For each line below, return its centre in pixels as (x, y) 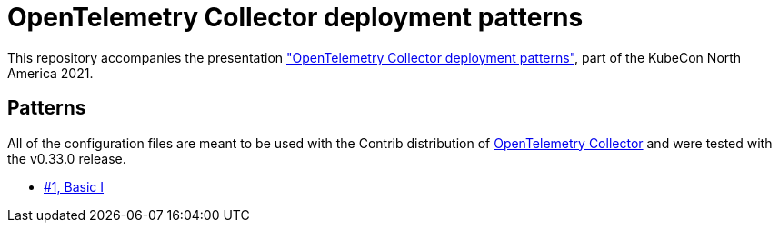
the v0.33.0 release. (67, 158)
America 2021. (50, 73)
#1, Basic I (74, 186)
